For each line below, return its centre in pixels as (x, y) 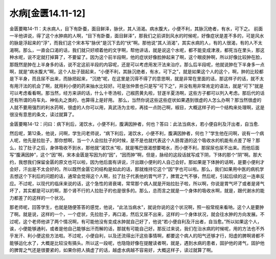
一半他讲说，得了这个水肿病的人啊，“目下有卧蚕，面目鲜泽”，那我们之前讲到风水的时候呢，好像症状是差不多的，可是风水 (137, 35)
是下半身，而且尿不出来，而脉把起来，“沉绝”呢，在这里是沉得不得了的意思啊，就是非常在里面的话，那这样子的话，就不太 (137, 79)
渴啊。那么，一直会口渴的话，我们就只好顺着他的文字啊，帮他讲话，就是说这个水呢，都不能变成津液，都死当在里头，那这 (137, 50)
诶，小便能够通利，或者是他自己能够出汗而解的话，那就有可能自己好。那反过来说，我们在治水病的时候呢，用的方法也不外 (137, 229)
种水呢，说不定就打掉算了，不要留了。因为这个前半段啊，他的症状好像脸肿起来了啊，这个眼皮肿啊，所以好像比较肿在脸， (137, 57)
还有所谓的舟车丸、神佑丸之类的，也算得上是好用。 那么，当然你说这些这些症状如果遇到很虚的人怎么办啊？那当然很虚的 (135, 100)
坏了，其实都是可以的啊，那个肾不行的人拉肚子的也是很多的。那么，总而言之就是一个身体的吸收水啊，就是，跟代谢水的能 (137, 191)
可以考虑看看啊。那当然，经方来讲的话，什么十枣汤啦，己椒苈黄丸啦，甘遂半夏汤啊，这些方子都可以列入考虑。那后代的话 (137, 93)
